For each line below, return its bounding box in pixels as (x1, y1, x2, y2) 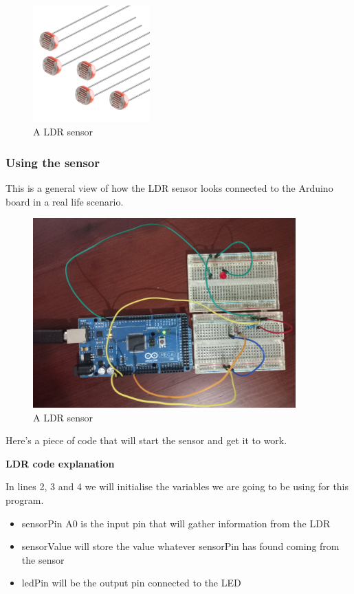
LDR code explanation (5, 456, 115, 470)
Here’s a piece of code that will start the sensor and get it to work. (5, 433, 287, 448)
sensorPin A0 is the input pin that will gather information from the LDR (21, 516, 331, 530)
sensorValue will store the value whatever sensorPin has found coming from (21, 539, 340, 553)
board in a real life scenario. (5, 194, 124, 208)
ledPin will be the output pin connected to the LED (21, 575, 241, 590)
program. (5, 492, 44, 507)
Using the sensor (5, 153, 100, 170)
